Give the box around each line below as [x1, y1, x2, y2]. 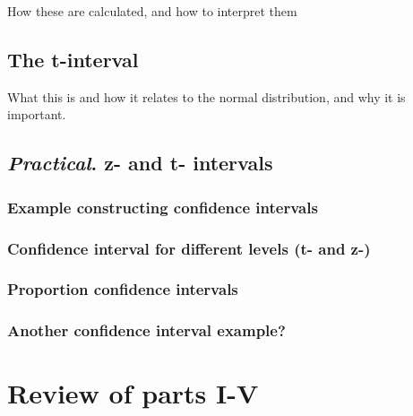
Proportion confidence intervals [7, 278, 238, 300]
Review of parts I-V [7, 375, 259, 412]
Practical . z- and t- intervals [7, 149, 273, 177]
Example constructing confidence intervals [7, 195, 318, 218]
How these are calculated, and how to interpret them [7, 2, 297, 20]
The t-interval [7, 45, 139, 73]
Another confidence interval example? [7, 319, 286, 342]
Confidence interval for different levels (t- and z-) [7, 237, 371, 259]
